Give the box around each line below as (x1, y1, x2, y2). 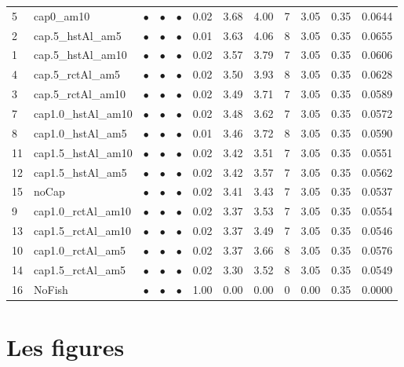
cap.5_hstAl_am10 (34, 46, 127, 63)
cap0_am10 (34, 7, 90, 24)
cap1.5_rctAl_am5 (34, 261, 126, 277)
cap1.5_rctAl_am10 (34, 222, 132, 239)
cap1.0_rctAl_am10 (34, 203, 132, 219)
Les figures (6, 330, 125, 362)
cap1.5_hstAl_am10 (34, 144, 133, 160)
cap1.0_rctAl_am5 (34, 241, 126, 258)
